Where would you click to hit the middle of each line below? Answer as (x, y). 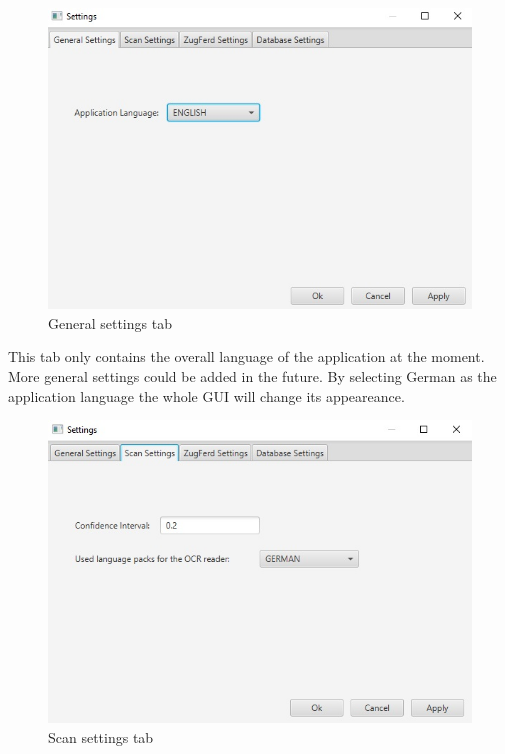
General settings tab (110, 322)
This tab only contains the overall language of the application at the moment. (246, 356)
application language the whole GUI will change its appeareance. (206, 395)
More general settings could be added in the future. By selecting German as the (252, 376)
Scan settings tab (101, 737)
